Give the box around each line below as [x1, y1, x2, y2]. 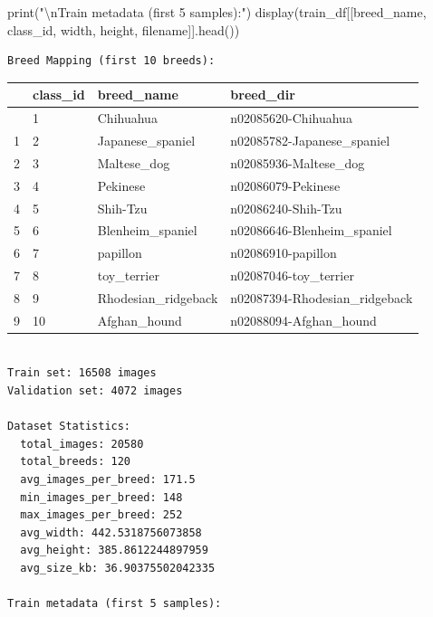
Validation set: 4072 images [7, 384, 183, 397]
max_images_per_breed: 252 [20, 508, 183, 522]
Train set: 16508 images [7, 366, 157, 380]
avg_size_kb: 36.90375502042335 [20, 561, 216, 574]
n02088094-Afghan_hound [230, 310, 377, 329]
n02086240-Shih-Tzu [230, 198, 342, 217]
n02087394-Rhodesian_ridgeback [230, 288, 413, 307]
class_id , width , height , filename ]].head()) [7, 20, 240, 39]
